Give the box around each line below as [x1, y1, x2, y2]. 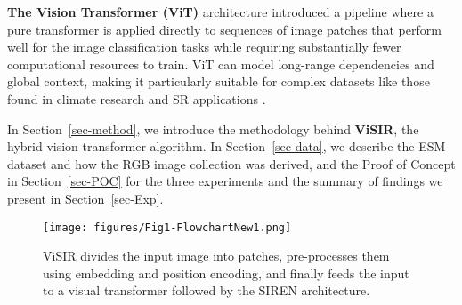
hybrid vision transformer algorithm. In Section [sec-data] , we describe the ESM [7, 137, 446, 156]
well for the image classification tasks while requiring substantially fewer [7, 37, 401, 56]
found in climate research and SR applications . [7, 89, 266, 108]
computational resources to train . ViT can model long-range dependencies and [7, 54, 434, 73]
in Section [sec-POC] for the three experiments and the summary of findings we [7, 172, 443, 190]
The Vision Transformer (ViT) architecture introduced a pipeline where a [7, 3, 434, 20]
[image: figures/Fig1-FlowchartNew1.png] [43, 221, 292, 234]
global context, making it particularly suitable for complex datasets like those [7, 72, 430, 91]
